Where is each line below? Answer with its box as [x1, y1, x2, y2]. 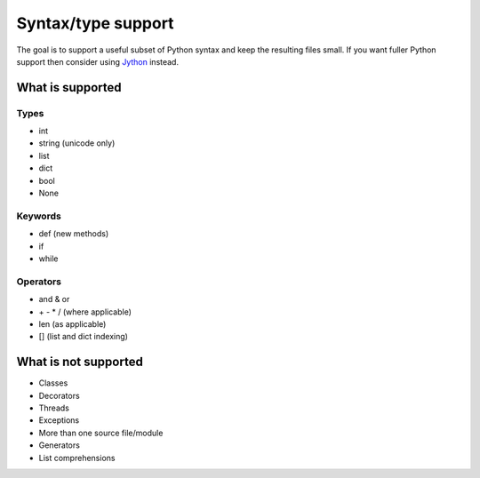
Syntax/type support [16, 13, 174, 33]
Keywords [16, 210, 61, 222]
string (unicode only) [38, 138, 116, 148]
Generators [38, 440, 80, 450]
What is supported [16, 80, 122, 95]
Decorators [38, 390, 80, 401]
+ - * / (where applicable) [38, 307, 132, 317]
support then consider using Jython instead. [16, 56, 180, 67]
